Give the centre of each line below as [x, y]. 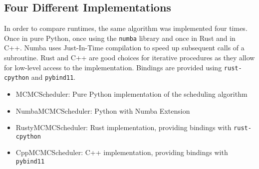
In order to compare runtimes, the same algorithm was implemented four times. [126, 28]
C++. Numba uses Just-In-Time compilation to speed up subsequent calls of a [124, 48]
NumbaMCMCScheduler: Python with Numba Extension [103, 110]
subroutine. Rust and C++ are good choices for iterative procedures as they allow [129, 58]
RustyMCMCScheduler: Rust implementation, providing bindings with [124, 127]
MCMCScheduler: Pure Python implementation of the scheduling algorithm [131, 93]
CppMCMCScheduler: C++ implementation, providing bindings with [122, 152]
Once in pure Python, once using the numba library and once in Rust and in [120, 38]
